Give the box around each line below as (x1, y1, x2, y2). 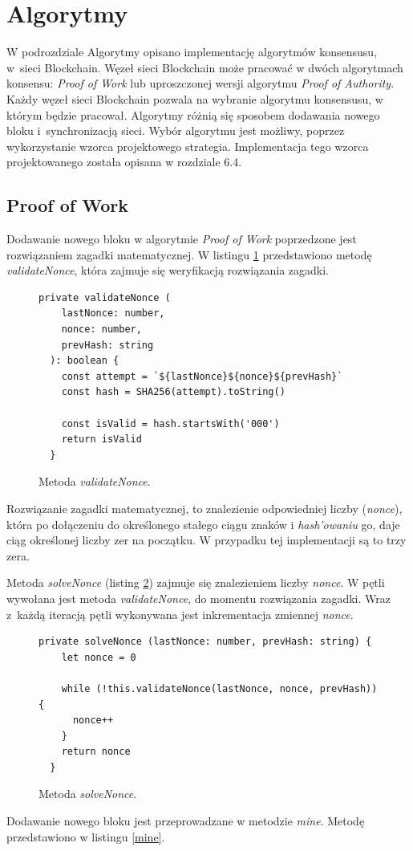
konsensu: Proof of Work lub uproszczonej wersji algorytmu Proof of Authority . (6, 75, 395, 92)
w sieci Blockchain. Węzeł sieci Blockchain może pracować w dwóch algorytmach (6, 59, 403, 75)
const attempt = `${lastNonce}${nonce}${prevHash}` (61, 370, 343, 382)
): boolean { (50, 355, 119, 367)
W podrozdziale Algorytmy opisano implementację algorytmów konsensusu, (6, 43, 378, 60)
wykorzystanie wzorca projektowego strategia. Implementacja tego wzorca (6, 137, 369, 154)
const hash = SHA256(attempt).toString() (61, 386, 285, 398)
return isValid (61, 434, 142, 446)
